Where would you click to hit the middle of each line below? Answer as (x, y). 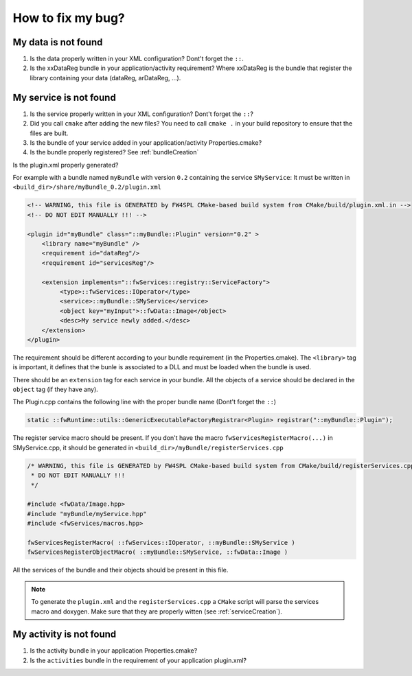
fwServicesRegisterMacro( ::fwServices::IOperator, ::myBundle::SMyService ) (161, 543)
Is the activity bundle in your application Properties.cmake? (114, 651)
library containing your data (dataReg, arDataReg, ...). (105, 78)
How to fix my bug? (69, 18)
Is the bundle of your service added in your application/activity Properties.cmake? (146, 142)
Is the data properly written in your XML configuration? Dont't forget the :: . (137, 59)
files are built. (49, 133)
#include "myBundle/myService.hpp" (87, 514)
